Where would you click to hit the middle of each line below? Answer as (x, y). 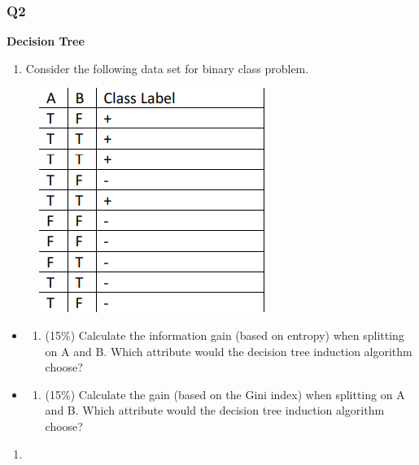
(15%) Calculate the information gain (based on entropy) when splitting (225, 335)
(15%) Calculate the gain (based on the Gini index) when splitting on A (225, 394)
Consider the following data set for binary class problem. (167, 68)
